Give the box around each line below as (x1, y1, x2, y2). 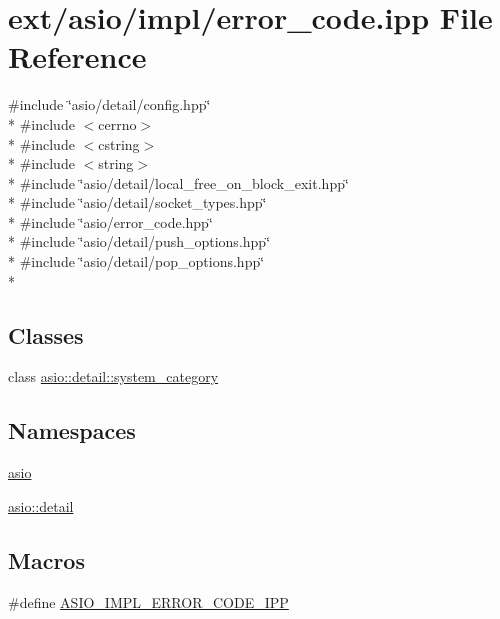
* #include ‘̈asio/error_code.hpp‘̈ (8, 211, 213, 232)
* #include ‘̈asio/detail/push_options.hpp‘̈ (8, 231, 271, 252)
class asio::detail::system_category (8, 366, 219, 387)
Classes (8, 319, 84, 350)
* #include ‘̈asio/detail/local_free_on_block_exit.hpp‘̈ (8, 172, 349, 193)
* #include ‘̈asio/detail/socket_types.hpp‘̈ (8, 192, 267, 213)
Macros (8, 544, 85, 575)
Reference (8, 36, 147, 77)
